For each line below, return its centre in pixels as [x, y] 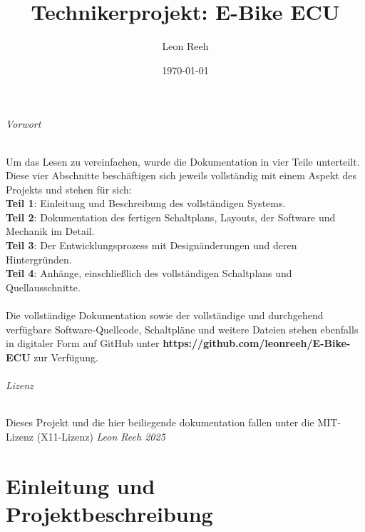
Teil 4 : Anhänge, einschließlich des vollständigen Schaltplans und [149, 273]
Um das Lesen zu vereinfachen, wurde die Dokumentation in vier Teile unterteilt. [183, 161]
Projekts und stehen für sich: [69, 189]
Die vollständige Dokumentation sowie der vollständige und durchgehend [165, 315]
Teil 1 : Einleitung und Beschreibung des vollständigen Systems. [146, 203]
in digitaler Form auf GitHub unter [83, 343]
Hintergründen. [39, 259]
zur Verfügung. [66, 357]
